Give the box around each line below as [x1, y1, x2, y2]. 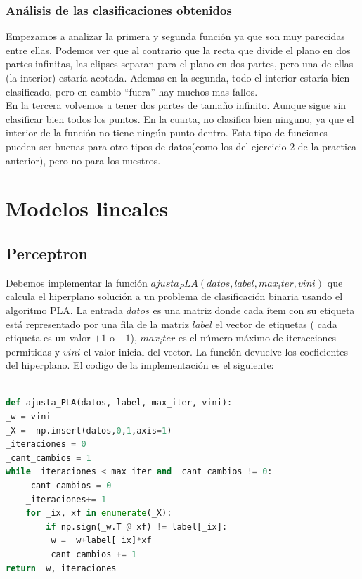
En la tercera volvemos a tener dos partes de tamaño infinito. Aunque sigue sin [6, 98, 347, 112]
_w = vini [6, 412, 51, 422]
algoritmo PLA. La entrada [6, 302, 124, 317]
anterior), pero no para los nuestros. [6, 152, 161, 167]
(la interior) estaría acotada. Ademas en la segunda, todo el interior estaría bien [6, 70, 350, 84]
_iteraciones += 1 [25, 494, 107, 505]
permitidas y [6, 344, 60, 358]
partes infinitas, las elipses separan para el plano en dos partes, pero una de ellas [6, 56, 354, 71]
